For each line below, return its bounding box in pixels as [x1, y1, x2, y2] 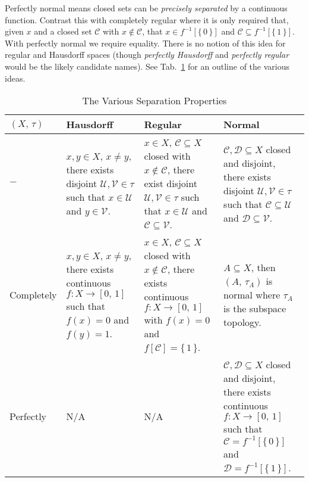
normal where [223, 287, 280, 301]
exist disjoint [144, 176, 197, 191]
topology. [223, 315, 261, 329]
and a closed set [34, 25, 92, 38]
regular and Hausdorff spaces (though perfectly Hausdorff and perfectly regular [5, 48, 289, 61]
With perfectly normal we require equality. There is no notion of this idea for [5, 36, 286, 49]
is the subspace [223, 301, 286, 315]
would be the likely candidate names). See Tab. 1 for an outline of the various [5, 60, 289, 72]
